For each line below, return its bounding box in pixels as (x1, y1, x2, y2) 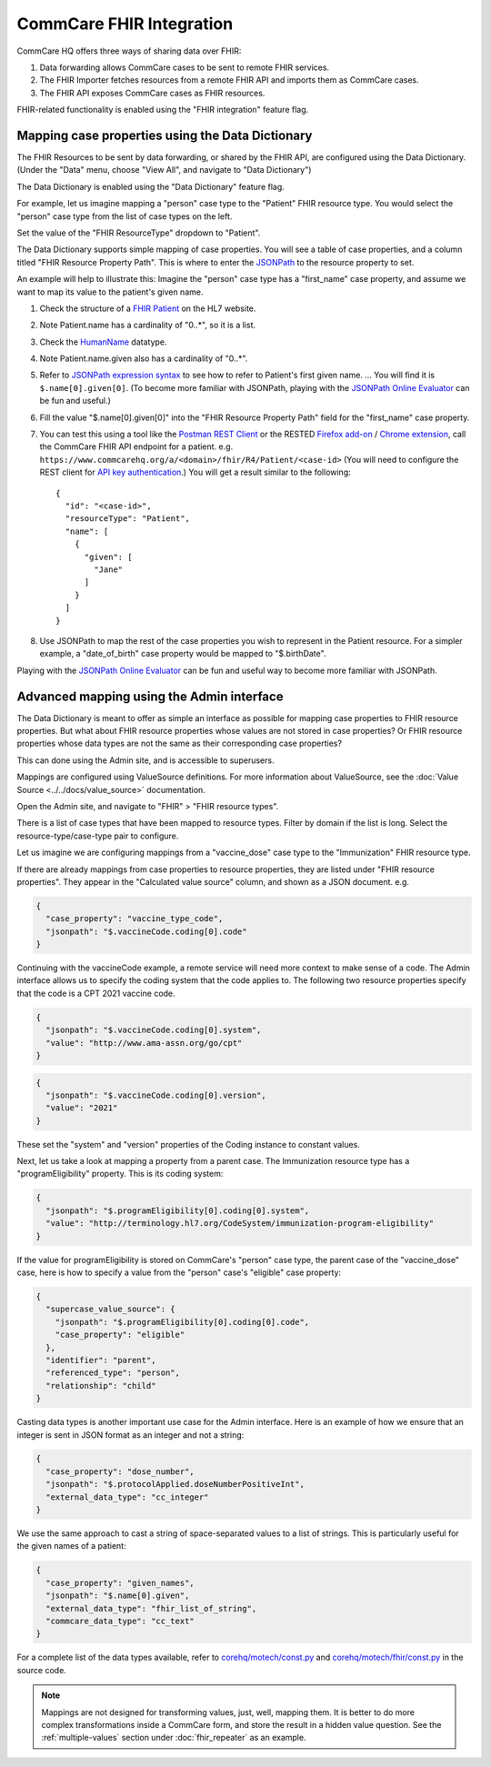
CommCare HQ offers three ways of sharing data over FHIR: (16, 45, 242, 56)
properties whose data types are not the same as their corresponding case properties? (16, 738, 343, 749)
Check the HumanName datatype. (39, 336, 167, 347)
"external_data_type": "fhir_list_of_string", (45, 1603, 257, 1613)
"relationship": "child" (45, 1380, 156, 1391)
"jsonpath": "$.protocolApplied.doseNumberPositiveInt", (45, 1479, 305, 1490)
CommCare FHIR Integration (16, 14, 234, 34)
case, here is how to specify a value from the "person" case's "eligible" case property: (16, 1267, 341, 1278)
